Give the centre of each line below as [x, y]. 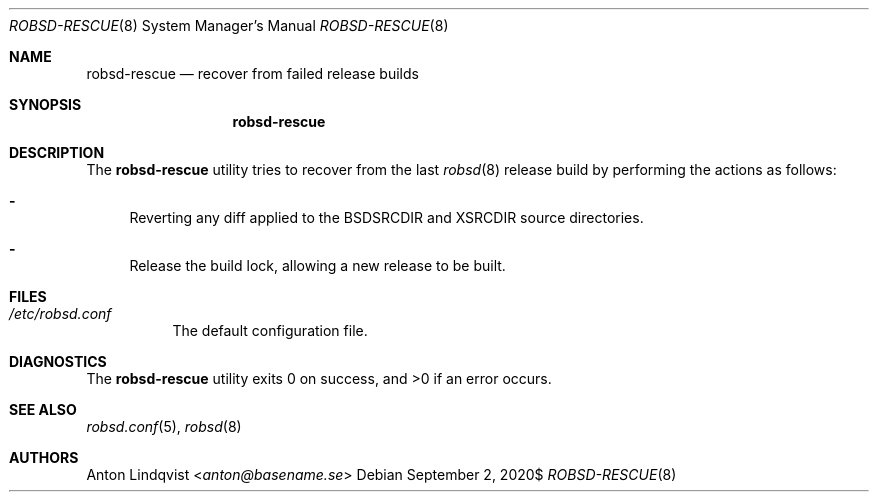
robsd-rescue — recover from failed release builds [252, 73]
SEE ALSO [43, 409]
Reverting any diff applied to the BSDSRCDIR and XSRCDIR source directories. [386, 217]
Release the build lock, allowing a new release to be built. [317, 265]
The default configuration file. [270, 330]
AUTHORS [44, 457]
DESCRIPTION [57, 152]
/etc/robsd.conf [60, 313]
